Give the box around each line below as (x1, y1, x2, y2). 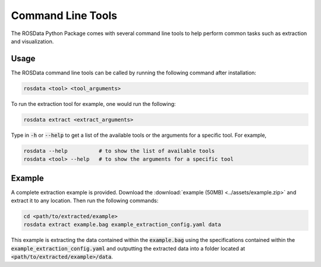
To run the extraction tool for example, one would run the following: (11, 100, 176, 107)
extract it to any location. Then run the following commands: (11, 197, 159, 205)
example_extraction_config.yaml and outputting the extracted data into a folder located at (11, 244, 246, 252)
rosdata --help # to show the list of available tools (23, 147, 215, 154)
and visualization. (11, 37, 54, 45)
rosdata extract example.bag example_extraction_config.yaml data (23, 221, 221, 228)
